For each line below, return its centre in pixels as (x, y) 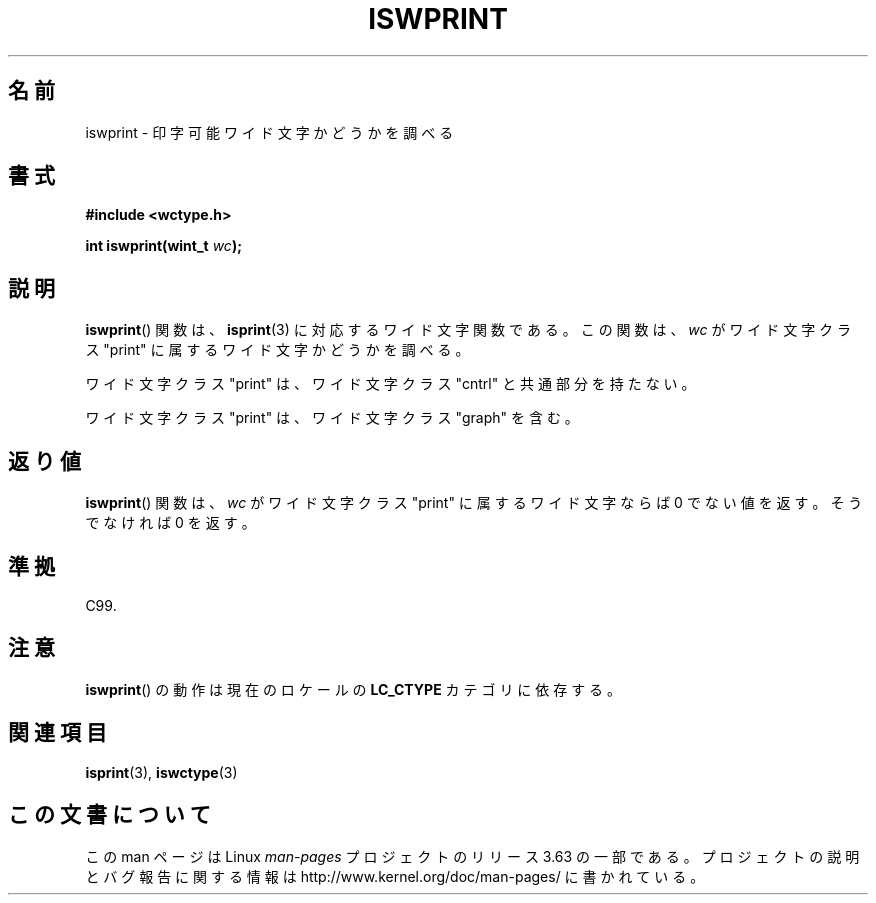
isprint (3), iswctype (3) (161, 772)
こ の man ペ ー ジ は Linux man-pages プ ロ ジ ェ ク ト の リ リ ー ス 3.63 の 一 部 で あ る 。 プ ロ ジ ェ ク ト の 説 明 (472, 856)
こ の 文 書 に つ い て (109, 815)
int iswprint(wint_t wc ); (163, 246)
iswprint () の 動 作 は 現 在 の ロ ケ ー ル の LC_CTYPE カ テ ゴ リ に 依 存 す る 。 (353, 689)
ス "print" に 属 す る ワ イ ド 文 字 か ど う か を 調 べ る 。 (277, 350)
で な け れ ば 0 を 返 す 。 (170, 523)
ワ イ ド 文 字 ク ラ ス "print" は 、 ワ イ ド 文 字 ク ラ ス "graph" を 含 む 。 (332, 418)
